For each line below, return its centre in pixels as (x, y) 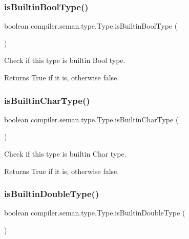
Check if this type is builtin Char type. (65, 154)
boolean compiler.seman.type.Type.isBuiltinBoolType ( (91, 26)
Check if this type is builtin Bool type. (65, 60)
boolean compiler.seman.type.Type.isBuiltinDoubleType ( (95, 213)
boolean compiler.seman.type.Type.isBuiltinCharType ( (91, 119)
